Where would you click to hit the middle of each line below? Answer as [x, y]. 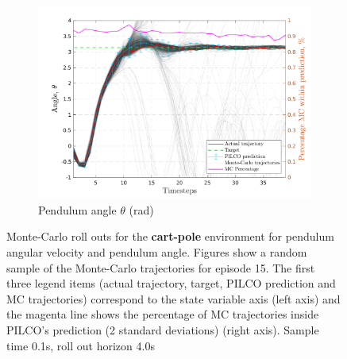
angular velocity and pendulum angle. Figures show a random [157, 251]
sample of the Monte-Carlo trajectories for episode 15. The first [161, 267]
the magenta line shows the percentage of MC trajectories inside [163, 314]
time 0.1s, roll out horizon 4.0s [81, 345]
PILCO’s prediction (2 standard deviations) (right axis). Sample [163, 329]
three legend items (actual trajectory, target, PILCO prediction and [171, 283]
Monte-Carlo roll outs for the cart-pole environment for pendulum [170, 236]
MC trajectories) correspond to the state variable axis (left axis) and [173, 298]
